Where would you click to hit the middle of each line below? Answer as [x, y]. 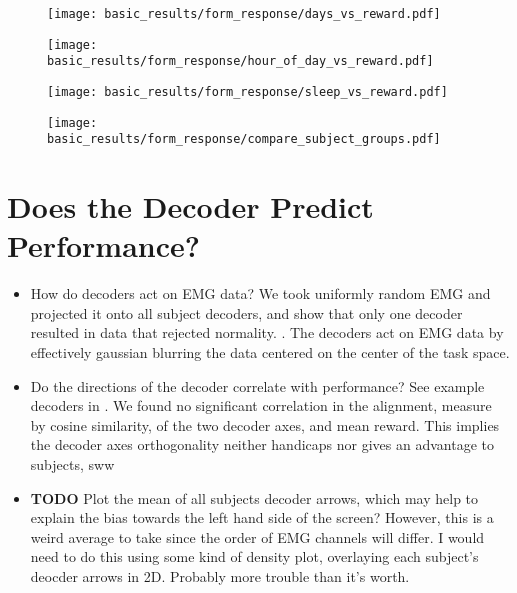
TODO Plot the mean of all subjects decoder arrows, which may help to [254, 497]
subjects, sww [72, 464]
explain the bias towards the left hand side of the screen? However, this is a [262, 517]
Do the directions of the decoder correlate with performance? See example [257, 385]
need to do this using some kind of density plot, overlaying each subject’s [254, 556]
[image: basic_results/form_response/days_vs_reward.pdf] [244, 14]
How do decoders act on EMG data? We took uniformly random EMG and [260, 293]
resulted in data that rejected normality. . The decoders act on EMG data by [267, 332]
